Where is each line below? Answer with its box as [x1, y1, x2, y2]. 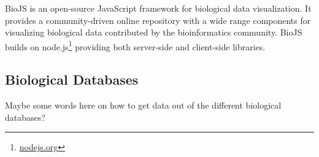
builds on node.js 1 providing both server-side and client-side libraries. [5, 38, 266, 53]
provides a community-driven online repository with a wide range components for [5, 13, 311, 26]
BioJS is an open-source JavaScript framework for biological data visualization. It [5, 2, 312, 14]
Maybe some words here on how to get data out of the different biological [5, 99, 282, 112]
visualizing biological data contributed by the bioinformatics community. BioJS [5, 26, 302, 39]
